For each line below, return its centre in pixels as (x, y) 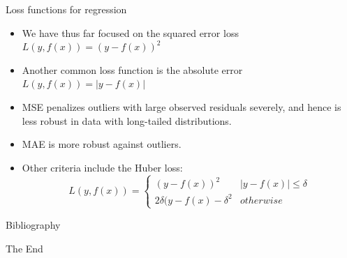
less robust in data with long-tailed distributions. (127, 120)
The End (24, 248)
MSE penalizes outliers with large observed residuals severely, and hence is (182, 106)
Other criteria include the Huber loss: (102, 167)
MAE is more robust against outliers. (102, 144)
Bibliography (33, 224)
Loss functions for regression (66, 9)
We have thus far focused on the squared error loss (130, 32)
